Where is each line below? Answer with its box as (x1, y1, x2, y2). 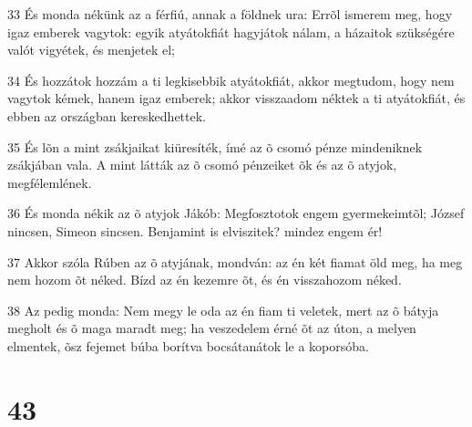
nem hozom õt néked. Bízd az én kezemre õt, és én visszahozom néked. (7, 270, 402, 289)
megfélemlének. (7, 172, 92, 192)
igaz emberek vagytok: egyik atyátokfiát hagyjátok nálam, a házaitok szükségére (7, 22, 455, 41)
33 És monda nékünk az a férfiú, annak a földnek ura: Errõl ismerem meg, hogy (7, 5, 453, 23)
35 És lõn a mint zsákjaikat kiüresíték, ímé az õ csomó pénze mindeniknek (7, 137, 423, 156)
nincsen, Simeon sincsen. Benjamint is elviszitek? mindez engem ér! (7, 221, 383, 240)
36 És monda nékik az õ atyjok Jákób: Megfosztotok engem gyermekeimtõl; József (7, 203, 465, 223)
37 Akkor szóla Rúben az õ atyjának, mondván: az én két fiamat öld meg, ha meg (7, 252, 463, 271)
